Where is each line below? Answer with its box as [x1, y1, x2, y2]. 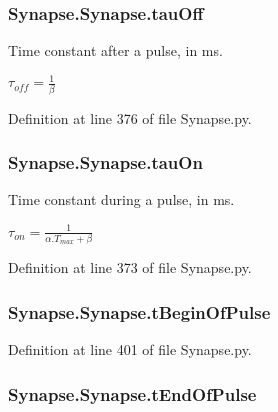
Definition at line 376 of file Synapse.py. [8, 107, 252, 128]
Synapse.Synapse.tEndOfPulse [8, 381, 257, 406]
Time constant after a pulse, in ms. [8, 40, 223, 61]
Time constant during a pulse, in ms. [8, 189, 235, 210]
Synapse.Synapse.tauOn [8, 150, 203, 175]
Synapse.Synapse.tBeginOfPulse [8, 299, 271, 324]
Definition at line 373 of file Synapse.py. [8, 257, 252, 278]
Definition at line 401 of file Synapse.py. [8, 339, 252, 360]
